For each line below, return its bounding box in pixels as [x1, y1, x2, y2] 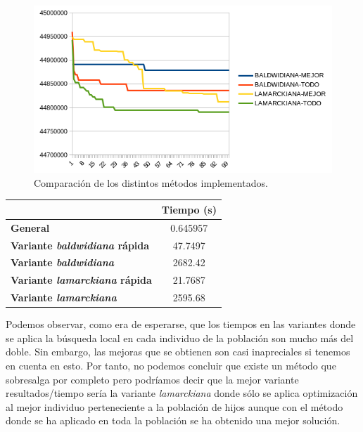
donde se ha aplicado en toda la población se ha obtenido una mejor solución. [6, 413, 340, 428]
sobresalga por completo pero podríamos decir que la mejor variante [6, 372, 299, 386]
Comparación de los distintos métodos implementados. [34, 175, 268, 190]
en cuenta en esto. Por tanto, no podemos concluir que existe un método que [6, 358, 336, 373]
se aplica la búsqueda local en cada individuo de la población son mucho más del [6, 330, 354, 345]
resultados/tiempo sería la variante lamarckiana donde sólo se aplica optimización [6, 386, 358, 400]
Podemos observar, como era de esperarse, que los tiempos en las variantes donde [6, 317, 356, 332]
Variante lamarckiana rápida [11, 273, 152, 287]
